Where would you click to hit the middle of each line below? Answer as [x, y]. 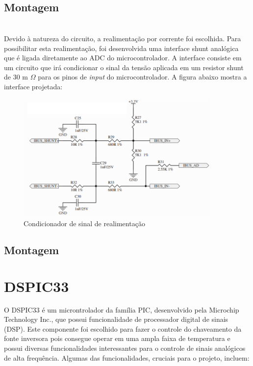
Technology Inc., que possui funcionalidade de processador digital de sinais [116, 319]
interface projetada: [33, 86]
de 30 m [16, 77]
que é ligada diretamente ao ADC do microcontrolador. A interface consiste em [123, 58]
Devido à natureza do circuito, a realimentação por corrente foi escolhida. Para [123, 38]
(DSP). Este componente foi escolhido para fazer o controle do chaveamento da [123, 328]
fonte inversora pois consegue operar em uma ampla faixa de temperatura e [117, 338]
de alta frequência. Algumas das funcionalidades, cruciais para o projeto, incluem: [127, 357]
